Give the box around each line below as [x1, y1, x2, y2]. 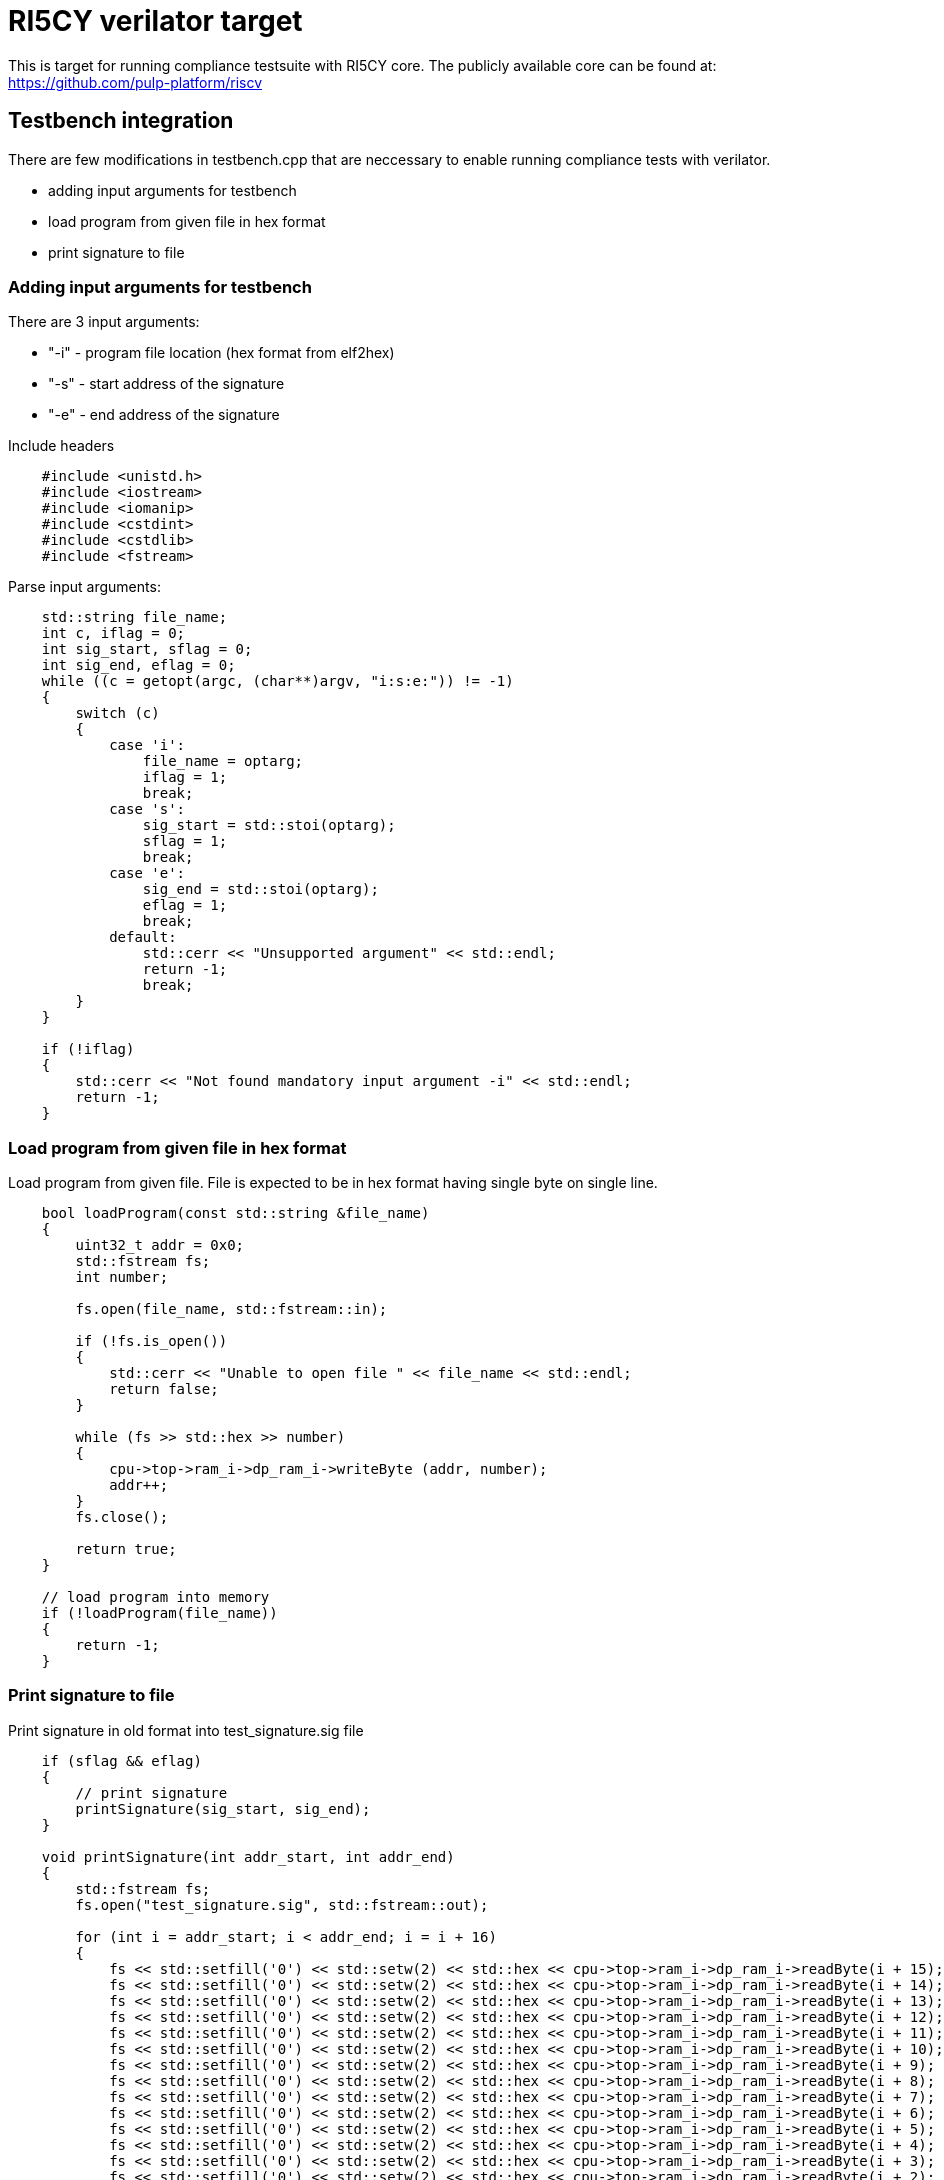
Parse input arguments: [8, 578, 161, 596]
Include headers [8, 437, 115, 455]
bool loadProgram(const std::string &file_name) [41, 1205, 430, 1222]
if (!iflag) [41, 1041, 135, 1058]
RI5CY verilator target [8, 4, 303, 38]
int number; [75, 1269, 169, 1286]
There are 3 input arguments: [8, 313, 200, 331]
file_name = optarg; [142, 753, 304, 770]
